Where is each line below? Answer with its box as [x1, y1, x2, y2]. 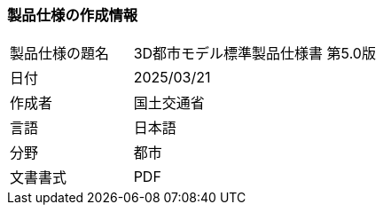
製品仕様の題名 [10, 44, 110, 63]
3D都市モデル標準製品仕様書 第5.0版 [133, 44, 376, 63]
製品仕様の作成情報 [7, 6, 138, 24]
